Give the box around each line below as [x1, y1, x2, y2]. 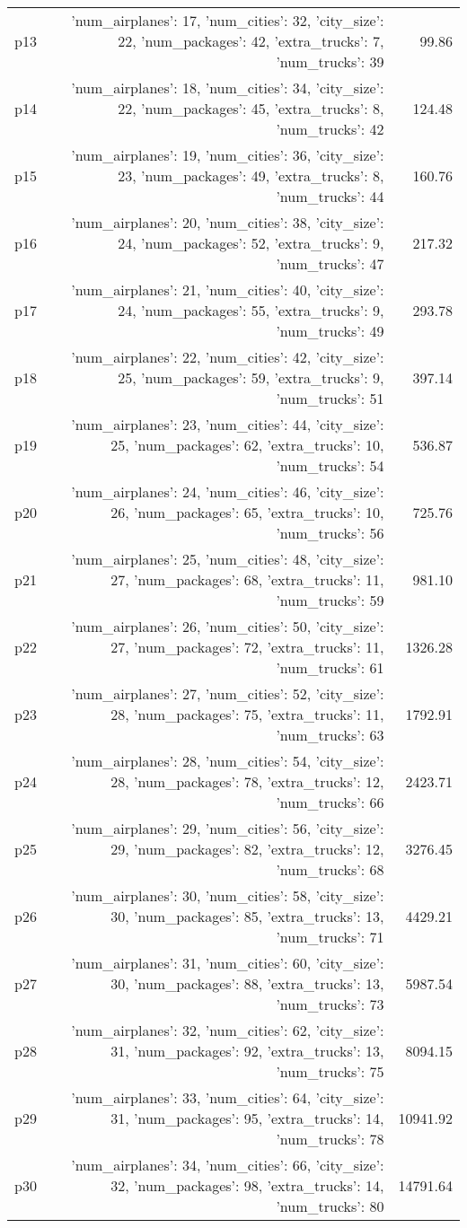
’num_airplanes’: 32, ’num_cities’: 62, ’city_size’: [71, 1020, 384, 1040]
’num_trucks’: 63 [276, 724, 384, 745]
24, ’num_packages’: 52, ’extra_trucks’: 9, [118, 232, 384, 253]
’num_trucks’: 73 [276, 994, 384, 1014]
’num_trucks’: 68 [276, 859, 384, 880]
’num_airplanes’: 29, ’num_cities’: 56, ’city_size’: [71, 818, 384, 838]
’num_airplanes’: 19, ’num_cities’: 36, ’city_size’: [71, 145, 384, 165]
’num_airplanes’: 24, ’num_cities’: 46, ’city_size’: [71, 481, 384, 502]
